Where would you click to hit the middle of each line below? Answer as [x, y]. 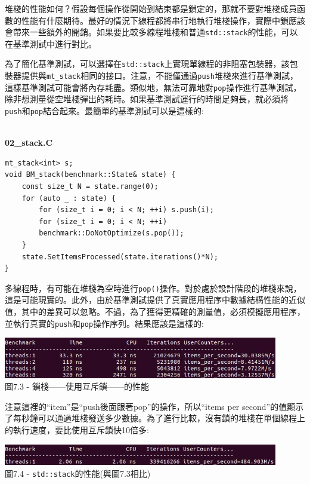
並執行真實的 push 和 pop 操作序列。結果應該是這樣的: [105, 323]
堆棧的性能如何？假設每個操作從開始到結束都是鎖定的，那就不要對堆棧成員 [151, 8]
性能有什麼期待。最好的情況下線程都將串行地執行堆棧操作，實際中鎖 [155, 20]
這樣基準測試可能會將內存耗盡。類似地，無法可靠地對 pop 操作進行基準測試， [153, 87]
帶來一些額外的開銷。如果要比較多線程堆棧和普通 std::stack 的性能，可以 [155, 32]
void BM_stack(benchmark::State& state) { [90, 175]
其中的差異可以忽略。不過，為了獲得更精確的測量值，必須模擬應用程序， [163, 312]
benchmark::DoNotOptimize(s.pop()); [111, 233]
